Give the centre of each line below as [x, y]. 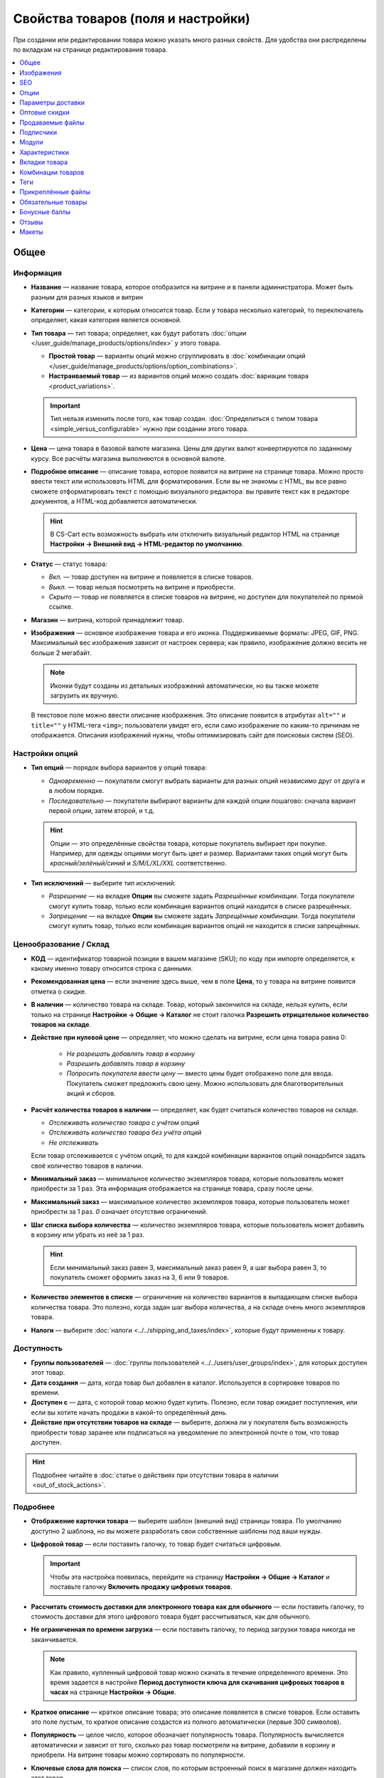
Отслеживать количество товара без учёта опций [125, 1133]
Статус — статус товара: [69, 564]
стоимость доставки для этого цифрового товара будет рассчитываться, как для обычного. [171, 1616]
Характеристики [44, 152]
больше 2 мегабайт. [61, 653]
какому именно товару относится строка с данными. [112, 968]
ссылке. [61, 607]
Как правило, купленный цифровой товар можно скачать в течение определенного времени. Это [199, 1672]
